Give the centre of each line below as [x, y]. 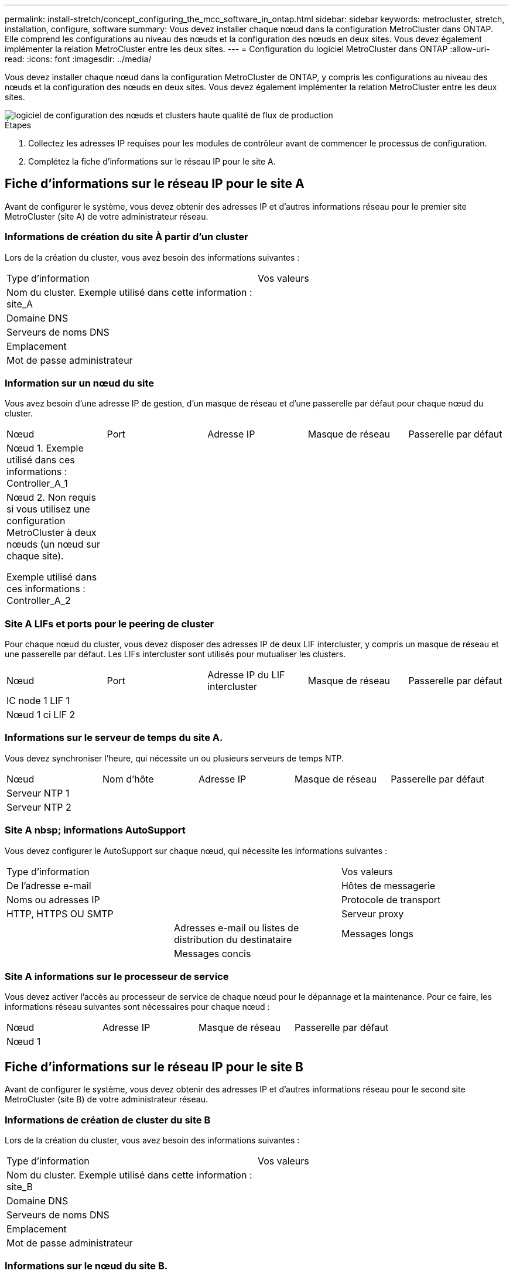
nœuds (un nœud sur [54, 544]
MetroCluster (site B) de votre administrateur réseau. [106, 1099]
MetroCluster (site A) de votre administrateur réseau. [107, 216]
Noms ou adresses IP [53, 899]
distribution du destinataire [233, 939]
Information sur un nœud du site [80, 383]
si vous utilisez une [48, 509]
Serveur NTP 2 [39, 807]
